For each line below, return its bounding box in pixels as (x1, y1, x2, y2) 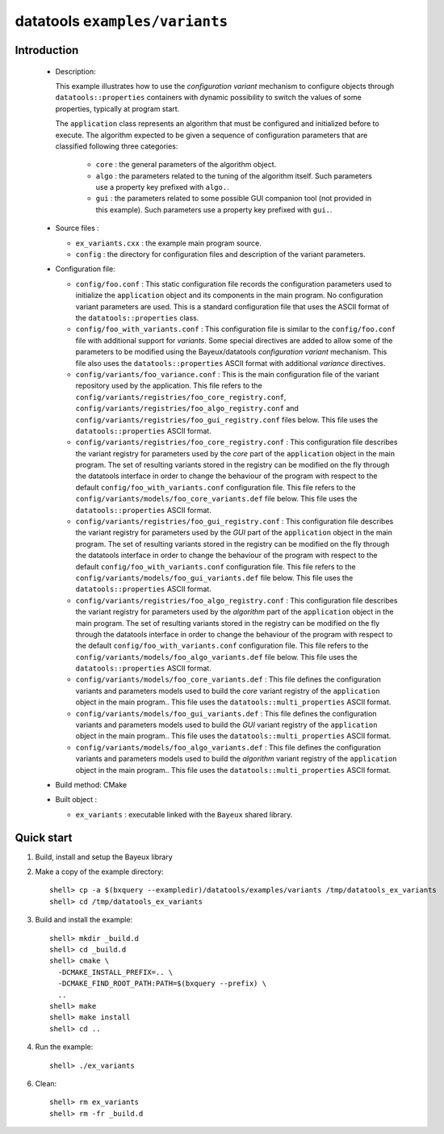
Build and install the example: (35, 915, 133, 925)
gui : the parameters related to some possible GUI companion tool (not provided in (95, 194, 371, 204)
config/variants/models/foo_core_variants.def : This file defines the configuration (75, 674, 381, 684)
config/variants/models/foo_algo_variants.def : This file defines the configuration (75, 742, 381, 752)
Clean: (35, 1078, 57, 1088)
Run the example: (35, 1042, 94, 1052)
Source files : (55, 223, 100, 233)
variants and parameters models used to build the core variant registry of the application (75, 686, 380, 695)
